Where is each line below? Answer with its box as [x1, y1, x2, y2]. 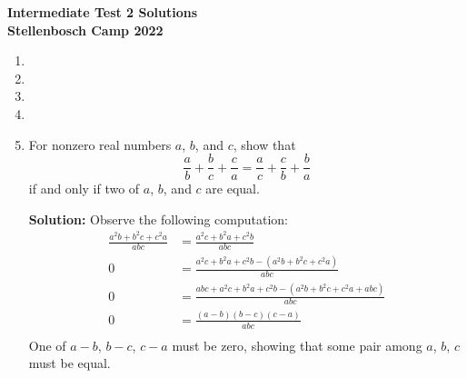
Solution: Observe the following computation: [28, 209, 288, 228]
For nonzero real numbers [28, 134, 172, 154]
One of [28, 335, 66, 354]
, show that [233, 134, 296, 154]
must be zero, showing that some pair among [172, 335, 422, 354]
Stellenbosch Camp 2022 [7, 20, 164, 39]
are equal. [205, 179, 260, 198]
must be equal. [28, 353, 111, 373]
